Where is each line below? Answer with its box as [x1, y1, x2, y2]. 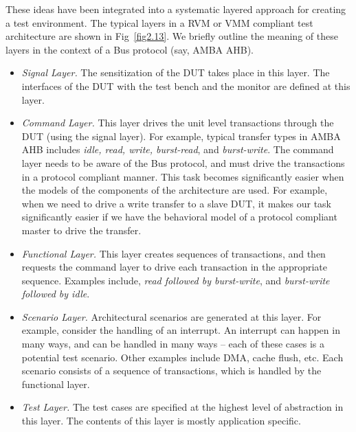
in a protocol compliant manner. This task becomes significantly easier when [21, 169, 344, 183]
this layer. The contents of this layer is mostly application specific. [21, 413, 301, 428]
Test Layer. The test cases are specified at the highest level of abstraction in [21, 400, 344, 414]
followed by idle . [21, 286, 90, 301]
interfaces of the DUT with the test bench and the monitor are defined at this [21, 78, 351, 93]
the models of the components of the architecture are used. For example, [21, 183, 328, 197]
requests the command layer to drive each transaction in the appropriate [21, 260, 327, 274]
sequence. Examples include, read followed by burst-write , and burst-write [21, 273, 330, 287]
